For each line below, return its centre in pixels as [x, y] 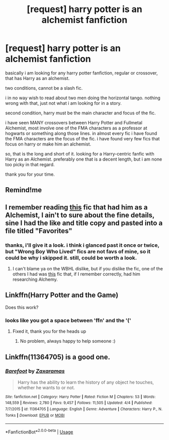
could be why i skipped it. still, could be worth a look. [71, 258]
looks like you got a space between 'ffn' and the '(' [68, 320]
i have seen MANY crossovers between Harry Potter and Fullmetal [74, 122]
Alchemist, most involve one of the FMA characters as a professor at [76, 128]
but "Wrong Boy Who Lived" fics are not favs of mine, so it [78, 251]
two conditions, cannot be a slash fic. [44, 88]
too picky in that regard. [30, 164]
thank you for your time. [30, 174]
